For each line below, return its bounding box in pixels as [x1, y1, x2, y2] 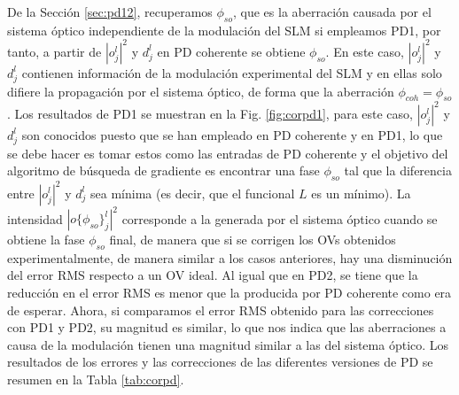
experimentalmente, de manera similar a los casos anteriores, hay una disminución [7, 248, 453, 267]
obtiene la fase [7, 230, 85, 249]
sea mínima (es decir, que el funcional [90, 183, 295, 202]
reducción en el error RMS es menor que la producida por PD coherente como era [7, 283, 452, 302]
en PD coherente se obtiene [157, 42, 306, 60]
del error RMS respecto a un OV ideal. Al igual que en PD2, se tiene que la [7, 266, 418, 284]
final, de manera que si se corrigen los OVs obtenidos [109, 230, 396, 249]
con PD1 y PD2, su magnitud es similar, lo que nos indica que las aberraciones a [7, 318, 447, 337]
